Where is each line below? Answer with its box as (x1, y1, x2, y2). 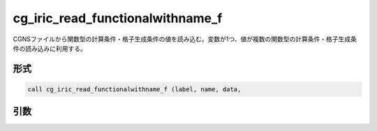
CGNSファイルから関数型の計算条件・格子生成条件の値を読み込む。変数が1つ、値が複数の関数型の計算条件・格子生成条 (13, 35, 357, 43)
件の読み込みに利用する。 (13, 44, 87, 52)
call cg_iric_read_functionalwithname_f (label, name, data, (27, 85, 242, 93)
